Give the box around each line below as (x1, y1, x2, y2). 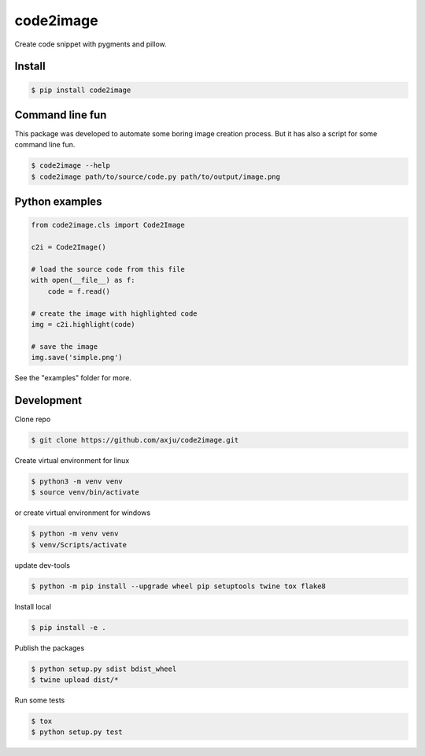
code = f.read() (47, 287, 110, 295)
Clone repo (14, 414, 51, 424)
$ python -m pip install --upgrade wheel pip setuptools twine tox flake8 (31, 581, 327, 591)
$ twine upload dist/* (31, 675, 119, 684)
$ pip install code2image (31, 85, 131, 94)
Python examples (14, 195, 102, 209)
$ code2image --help (31, 161, 110, 170)
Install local (14, 602, 51, 611)
